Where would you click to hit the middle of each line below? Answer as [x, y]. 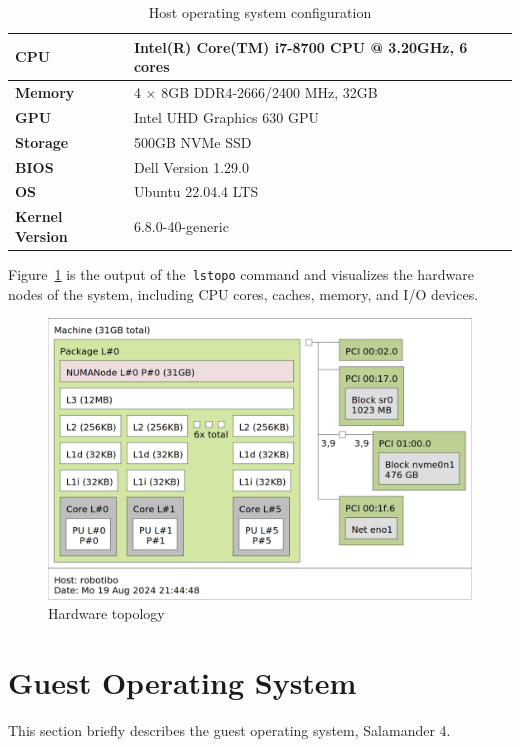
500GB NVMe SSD [192, 141]
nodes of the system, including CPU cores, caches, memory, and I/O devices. [243, 293]
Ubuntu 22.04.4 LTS [196, 191]
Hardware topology [106, 613]
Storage [42, 141]
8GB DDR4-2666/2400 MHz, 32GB [269, 92]
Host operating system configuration [260, 12]
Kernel [39, 216]
